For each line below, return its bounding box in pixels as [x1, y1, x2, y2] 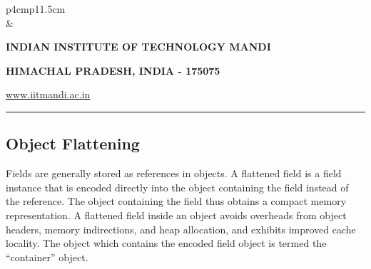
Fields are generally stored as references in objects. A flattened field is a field [6, 166, 342, 181]
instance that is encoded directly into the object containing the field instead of [6, 179, 349, 194]
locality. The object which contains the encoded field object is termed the [6, 236, 327, 250]
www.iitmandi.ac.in [6, 87, 91, 102]
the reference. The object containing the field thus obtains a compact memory [6, 194, 347, 209]
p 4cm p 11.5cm [6, 1, 66, 16]
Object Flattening [6, 132, 140, 154]
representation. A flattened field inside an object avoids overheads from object [6, 207, 347, 222]
